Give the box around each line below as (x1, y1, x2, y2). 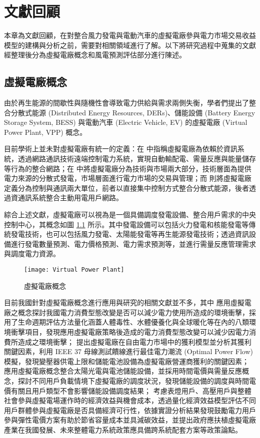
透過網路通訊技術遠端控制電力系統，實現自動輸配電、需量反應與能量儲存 (17, 153, 256, 164)
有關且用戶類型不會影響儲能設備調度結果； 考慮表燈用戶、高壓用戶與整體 (10, 385, 251, 396)
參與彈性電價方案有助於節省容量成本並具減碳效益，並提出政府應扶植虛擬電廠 (4, 415, 256, 425)
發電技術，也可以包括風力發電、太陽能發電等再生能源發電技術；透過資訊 (10, 229, 249, 239)
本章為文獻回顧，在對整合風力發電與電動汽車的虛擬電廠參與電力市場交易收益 (4, 30, 256, 40)
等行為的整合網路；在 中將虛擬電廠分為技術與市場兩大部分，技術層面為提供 (4, 163, 251, 173)
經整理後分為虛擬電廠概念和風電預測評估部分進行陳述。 (4, 49, 186, 60)
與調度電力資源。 (4, 248, 60, 259)
